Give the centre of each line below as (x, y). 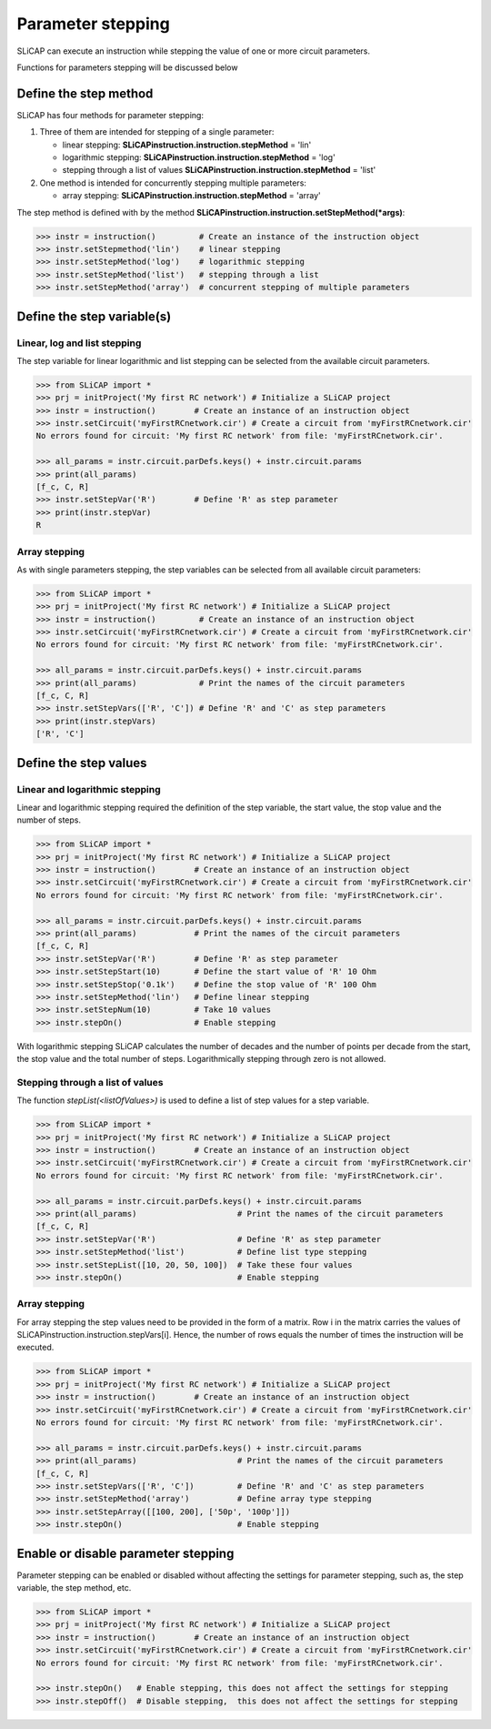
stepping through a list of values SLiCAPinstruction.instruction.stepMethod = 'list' (219, 170)
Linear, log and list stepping (79, 343)
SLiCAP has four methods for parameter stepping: (110, 115)
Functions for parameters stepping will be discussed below (127, 67)
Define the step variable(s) (94, 316)
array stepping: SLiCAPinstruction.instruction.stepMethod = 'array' (192, 196)
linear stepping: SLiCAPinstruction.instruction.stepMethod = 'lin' (187, 145)
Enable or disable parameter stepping (125, 1553)
